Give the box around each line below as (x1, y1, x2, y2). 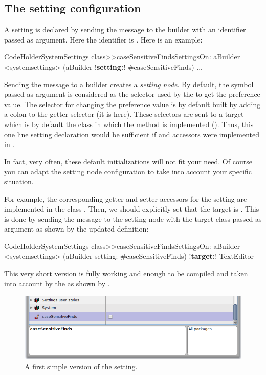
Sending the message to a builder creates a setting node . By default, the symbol (4, 78, 254, 89)
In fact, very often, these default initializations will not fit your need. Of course (4, 156, 252, 166)
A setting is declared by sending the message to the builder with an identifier (4, 24, 246, 35)
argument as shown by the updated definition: (4, 223, 149, 234)
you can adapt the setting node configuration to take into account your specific (4, 166, 252, 177)
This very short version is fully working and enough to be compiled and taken (4, 268, 248, 279)
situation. (4, 176, 34, 186)
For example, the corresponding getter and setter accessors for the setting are (4, 193, 247, 204)
